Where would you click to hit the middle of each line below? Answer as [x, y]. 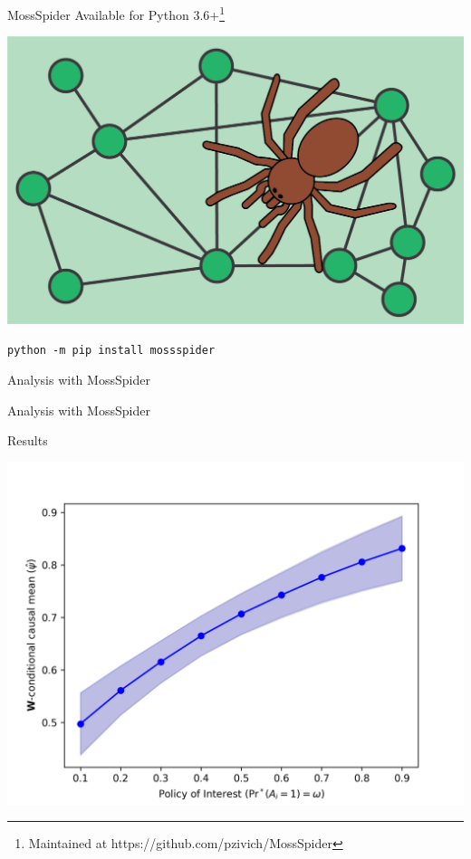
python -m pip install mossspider [111, 351]
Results [28, 440]
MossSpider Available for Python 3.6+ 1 [116, 13]
